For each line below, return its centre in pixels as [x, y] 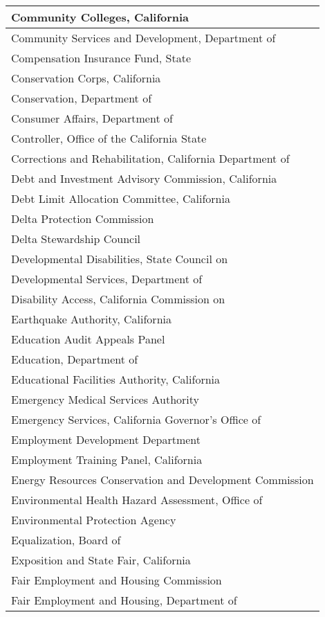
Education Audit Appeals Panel [88, 339]
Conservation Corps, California [86, 78]
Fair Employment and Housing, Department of [124, 600]
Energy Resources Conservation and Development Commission [162, 480]
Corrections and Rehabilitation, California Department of [150, 158]
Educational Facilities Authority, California [116, 379]
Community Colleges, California [100, 17]
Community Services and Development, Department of [143, 38]
